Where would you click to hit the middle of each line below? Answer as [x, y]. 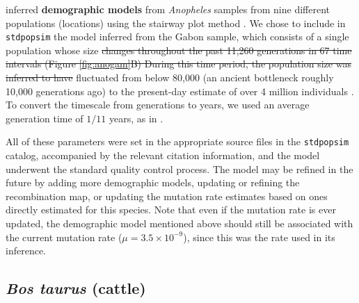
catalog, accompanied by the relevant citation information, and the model [163, 155]
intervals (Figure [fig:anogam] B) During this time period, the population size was [178, 64]
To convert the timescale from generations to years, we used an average [158, 105]
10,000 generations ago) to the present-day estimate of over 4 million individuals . [180, 91]
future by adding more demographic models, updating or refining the [153, 182]
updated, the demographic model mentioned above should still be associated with [179, 223]
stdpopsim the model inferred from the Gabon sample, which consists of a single [177, 36]
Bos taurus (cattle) [76, 288]
